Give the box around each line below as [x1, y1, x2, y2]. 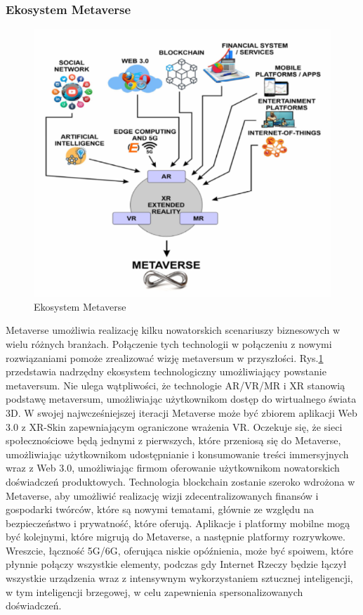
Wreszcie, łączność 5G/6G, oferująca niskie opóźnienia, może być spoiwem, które [6, 543, 353, 557]
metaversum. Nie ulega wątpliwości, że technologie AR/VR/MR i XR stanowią [6, 377, 345, 392]
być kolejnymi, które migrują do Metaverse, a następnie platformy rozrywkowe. [6, 529, 345, 544]
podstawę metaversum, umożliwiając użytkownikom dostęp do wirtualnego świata [6, 391, 357, 406]
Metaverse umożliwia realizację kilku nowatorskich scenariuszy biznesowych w [6, 323, 341, 337]
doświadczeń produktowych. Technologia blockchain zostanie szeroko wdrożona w [6, 474, 355, 488]
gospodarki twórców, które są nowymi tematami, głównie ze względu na [6, 502, 314, 517]
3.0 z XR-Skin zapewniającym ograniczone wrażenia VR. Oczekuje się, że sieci [6, 419, 343, 434]
